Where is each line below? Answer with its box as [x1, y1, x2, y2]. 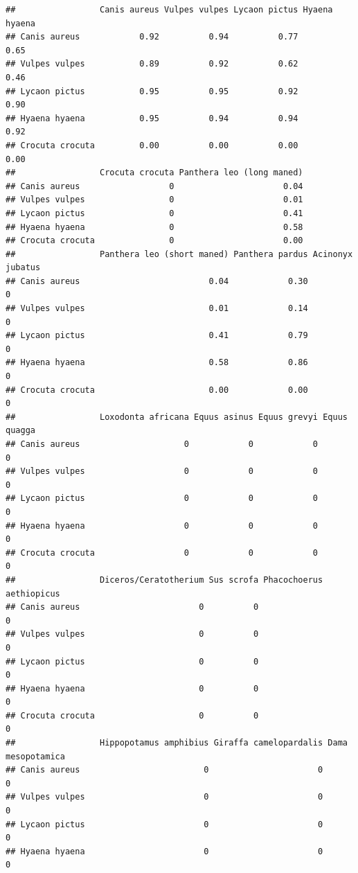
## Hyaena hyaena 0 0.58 [6, 222, 303, 232]
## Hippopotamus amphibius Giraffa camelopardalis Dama [6, 738, 348, 748]
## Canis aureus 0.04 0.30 [6, 276, 308, 286]
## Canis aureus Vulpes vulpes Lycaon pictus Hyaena [6, 5, 333, 15]
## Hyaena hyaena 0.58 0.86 [6, 358, 308, 368]
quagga [6, 425, 35, 436]
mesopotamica [6, 751, 65, 761]
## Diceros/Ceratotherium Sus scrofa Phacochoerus [6, 574, 323, 585]
